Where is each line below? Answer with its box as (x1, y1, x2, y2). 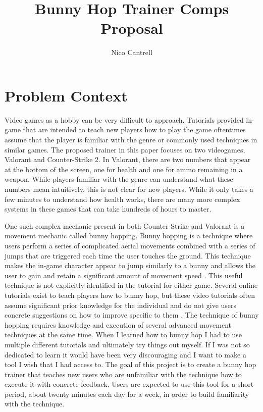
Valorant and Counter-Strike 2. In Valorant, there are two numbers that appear (5, 154, 251, 165)
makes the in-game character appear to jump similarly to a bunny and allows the (5, 260, 255, 271)
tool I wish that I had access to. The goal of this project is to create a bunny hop (5, 359, 256, 370)
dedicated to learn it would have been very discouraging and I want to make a (5, 349, 246, 359)
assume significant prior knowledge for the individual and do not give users (5, 299, 237, 310)
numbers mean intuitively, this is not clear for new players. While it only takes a (5, 184, 253, 194)
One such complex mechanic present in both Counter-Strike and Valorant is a (5, 220, 245, 231)
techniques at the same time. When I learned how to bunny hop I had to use (5, 329, 242, 340)
